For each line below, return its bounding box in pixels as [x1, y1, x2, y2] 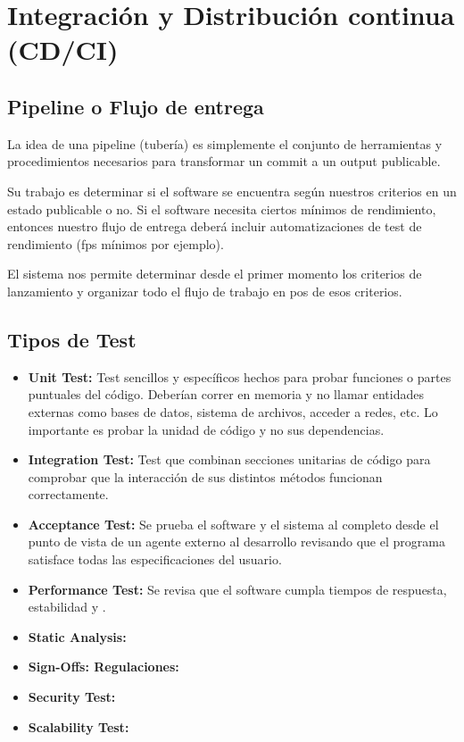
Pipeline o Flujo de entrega [7, 92, 264, 120]
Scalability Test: [28, 717, 129, 736]
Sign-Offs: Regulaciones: [28, 657, 179, 676]
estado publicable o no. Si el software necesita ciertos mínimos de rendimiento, [7, 199, 436, 218]
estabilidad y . [28, 597, 106, 616]
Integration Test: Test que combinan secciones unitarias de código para [28, 450, 431, 469]
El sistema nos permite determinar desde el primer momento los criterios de [7, 264, 422, 283]
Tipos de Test [7, 325, 137, 353]
